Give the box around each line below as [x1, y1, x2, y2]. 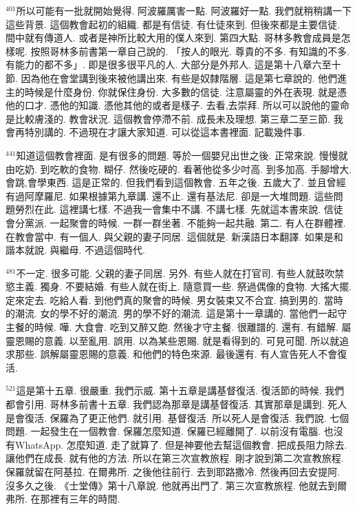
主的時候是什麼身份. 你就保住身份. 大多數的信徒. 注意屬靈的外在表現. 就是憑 [6, 84, 347, 99]
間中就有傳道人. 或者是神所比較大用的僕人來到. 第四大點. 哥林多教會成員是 [6, 30, 341, 45]
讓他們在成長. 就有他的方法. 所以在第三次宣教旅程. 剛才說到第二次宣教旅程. [6, 451, 344, 465]
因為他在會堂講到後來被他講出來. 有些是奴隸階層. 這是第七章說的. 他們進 [21, 70, 347, 85]
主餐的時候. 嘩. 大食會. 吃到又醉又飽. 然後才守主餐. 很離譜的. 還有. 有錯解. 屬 [6, 320, 351, 334]
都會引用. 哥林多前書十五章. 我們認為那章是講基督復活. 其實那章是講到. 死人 [6, 397, 347, 411]
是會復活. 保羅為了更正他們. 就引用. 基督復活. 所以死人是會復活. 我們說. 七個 [6, 410, 349, 425]
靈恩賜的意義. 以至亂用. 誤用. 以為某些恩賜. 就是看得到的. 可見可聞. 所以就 [6, 333, 340, 347]
